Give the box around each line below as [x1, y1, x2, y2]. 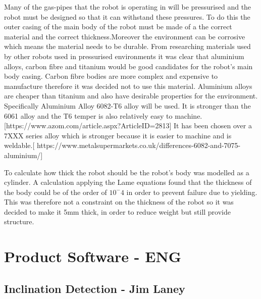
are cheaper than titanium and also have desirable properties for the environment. [4, 90, 258, 101]
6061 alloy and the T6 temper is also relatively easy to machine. [4, 110, 202, 121]
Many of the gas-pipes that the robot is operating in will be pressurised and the [4, 2, 251, 12]
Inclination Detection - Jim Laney [4, 280, 185, 296]
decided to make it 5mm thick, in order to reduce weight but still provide [4, 206, 231, 217]
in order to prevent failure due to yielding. [126, 186, 257, 197]
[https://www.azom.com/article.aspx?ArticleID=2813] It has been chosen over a [4, 120, 252, 131]
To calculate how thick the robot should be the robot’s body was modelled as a [4, 167, 249, 177]
